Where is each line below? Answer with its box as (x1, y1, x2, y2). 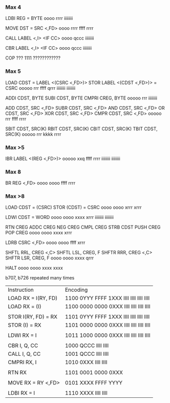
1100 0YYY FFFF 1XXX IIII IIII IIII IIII (65, 295, 150, 302)
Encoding (65, 286, 88, 293)
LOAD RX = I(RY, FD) (8, 295, 58, 302)
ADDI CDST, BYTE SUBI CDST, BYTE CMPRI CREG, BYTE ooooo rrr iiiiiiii (5, 95, 158, 101)
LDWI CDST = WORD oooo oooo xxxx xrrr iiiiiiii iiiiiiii (5, 214, 114, 220)
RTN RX (8, 369, 27, 376)
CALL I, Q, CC (8, 350, 41, 357)
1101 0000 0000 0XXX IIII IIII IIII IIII (65, 321, 151, 329)
